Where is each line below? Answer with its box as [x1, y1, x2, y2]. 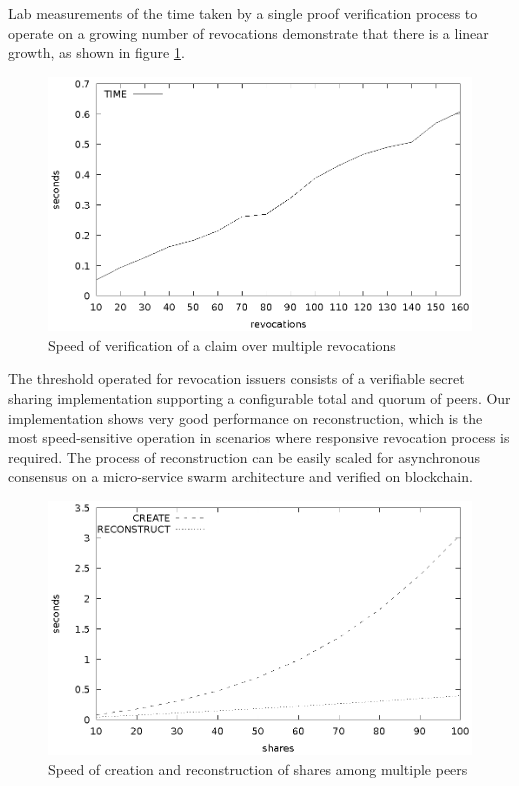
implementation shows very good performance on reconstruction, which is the [8, 407, 483, 428]
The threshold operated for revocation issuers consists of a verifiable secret [8, 368, 465, 389]
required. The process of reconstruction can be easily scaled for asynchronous [8, 446, 481, 467]
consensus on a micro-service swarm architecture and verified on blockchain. [8, 466, 473, 487]
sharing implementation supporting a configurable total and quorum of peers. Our [8, 387, 511, 408]
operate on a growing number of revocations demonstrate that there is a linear [8, 22, 489, 43]
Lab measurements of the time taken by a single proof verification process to [8, 3, 478, 23]
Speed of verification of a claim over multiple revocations [48, 334, 396, 355]
